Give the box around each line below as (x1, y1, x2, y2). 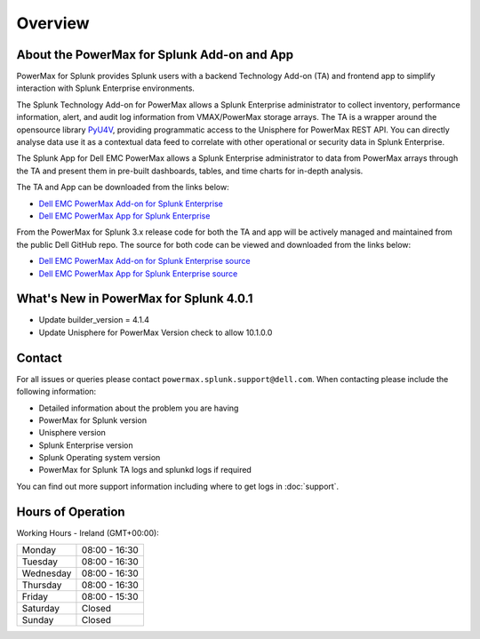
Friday (21, 591, 49, 603)
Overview (16, 13, 90, 33)
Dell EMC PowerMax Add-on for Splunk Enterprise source (38, 256, 251, 267)
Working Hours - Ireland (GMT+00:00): (16, 527, 159, 538)
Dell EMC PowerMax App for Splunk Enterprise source (38, 268, 238, 279)
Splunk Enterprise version (38, 440, 133, 451)
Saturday (21, 603, 60, 615)
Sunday (21, 614, 54, 627)
